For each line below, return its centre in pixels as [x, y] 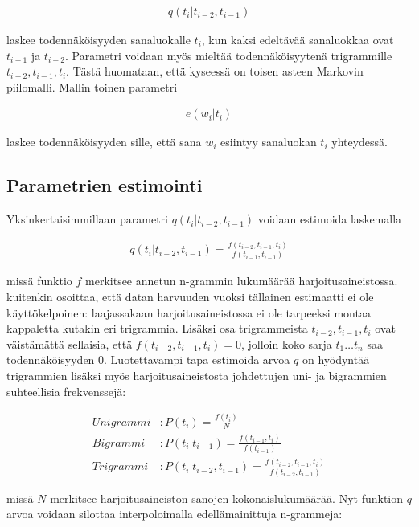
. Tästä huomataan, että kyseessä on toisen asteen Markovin [215, 71]
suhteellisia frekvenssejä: [66, 391]
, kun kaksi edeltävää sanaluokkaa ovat [298, 40]
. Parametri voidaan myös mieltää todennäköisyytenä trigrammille [229, 55]
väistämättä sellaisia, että [70, 343]
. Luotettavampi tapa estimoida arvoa [197, 360]
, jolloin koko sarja [286, 343]
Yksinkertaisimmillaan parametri [87, 219]
